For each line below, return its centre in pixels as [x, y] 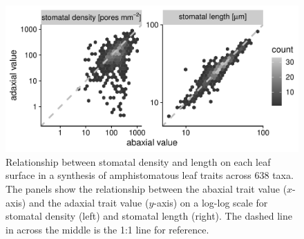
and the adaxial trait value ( [89, 202]
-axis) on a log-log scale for [211, 202]
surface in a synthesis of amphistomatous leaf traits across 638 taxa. [150, 175]
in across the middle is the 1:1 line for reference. [107, 229]
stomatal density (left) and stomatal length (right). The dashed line [149, 216]
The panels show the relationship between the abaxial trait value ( [146, 188]
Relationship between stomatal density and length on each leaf [138, 161]
